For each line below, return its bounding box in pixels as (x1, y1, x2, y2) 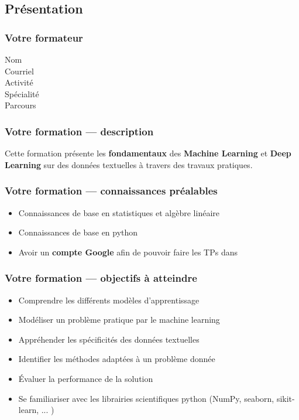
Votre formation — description (5, 124, 154, 138)
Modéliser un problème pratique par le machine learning (18, 313, 220, 326)
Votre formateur (5, 30, 83, 45)
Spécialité (5, 87, 39, 100)
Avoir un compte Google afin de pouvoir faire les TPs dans (18, 245, 238, 258)
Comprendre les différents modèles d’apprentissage (18, 293, 200, 306)
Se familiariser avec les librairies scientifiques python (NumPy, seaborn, (18, 392, 274, 404)
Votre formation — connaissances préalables (5, 183, 218, 198)
